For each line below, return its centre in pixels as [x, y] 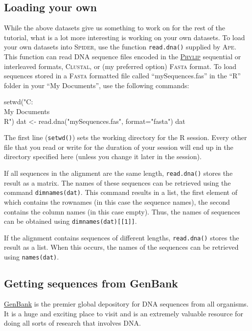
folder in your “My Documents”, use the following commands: [97, 85]
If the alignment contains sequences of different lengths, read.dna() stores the [122, 237]
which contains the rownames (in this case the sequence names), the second [117, 201]
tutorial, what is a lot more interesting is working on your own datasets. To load [125, 37]
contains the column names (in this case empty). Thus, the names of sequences [122, 211]
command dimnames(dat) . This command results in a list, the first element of [121, 192]
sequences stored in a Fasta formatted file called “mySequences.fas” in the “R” [122, 76]
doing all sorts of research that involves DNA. [72, 323]
